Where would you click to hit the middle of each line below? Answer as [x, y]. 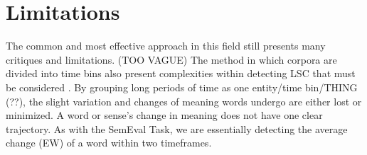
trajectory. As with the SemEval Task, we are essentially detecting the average [177, 128]
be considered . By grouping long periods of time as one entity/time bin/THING [182, 87]
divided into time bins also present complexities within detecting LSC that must [181, 73]
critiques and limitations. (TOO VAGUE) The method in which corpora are [171, 59]
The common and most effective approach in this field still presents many [166, 46]
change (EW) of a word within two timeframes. [109, 143]
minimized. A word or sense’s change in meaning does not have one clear [164, 115]
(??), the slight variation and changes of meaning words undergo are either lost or [184, 101]
